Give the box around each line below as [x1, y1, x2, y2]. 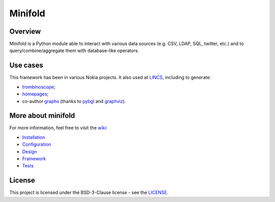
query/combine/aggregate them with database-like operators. [9, 47, 140, 54]
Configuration [22, 141, 51, 147]
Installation [22, 134, 45, 140]
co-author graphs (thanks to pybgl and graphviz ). [22, 98, 126, 104]
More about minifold [9, 111, 75, 120]
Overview [9, 27, 41, 36]
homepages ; [22, 91, 49, 97]
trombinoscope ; [22, 84, 56, 90]
